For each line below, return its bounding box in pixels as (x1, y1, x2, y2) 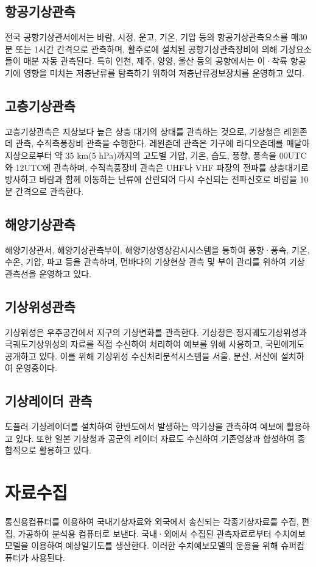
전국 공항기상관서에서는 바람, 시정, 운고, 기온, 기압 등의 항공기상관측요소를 (5, 31, 289, 43)
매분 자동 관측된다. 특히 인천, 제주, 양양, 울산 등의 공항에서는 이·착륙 (23, 54, 288, 67)
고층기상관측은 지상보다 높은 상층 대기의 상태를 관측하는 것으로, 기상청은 (5, 125, 281, 137)
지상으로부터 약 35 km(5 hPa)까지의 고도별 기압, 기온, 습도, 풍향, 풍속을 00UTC (5, 148, 307, 161)
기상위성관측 (5, 297, 75, 316)
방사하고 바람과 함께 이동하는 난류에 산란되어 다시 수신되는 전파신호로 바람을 (5, 173, 297, 186)
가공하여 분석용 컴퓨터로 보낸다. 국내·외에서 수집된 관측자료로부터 (18, 527, 272, 540)
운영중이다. (15, 361, 57, 374)
